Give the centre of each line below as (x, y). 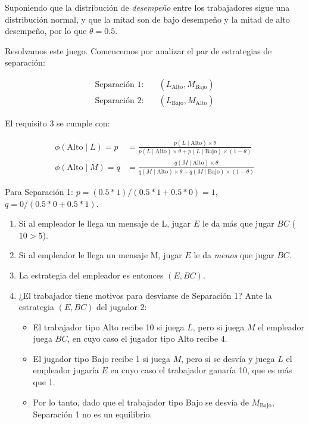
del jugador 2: (122, 307)
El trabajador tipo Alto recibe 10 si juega (109, 326)
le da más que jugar (238, 223)
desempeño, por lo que (46, 31)
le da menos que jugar (234, 255)
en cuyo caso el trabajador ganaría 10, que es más (201, 370)
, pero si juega (219, 326)
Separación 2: (119, 101)
